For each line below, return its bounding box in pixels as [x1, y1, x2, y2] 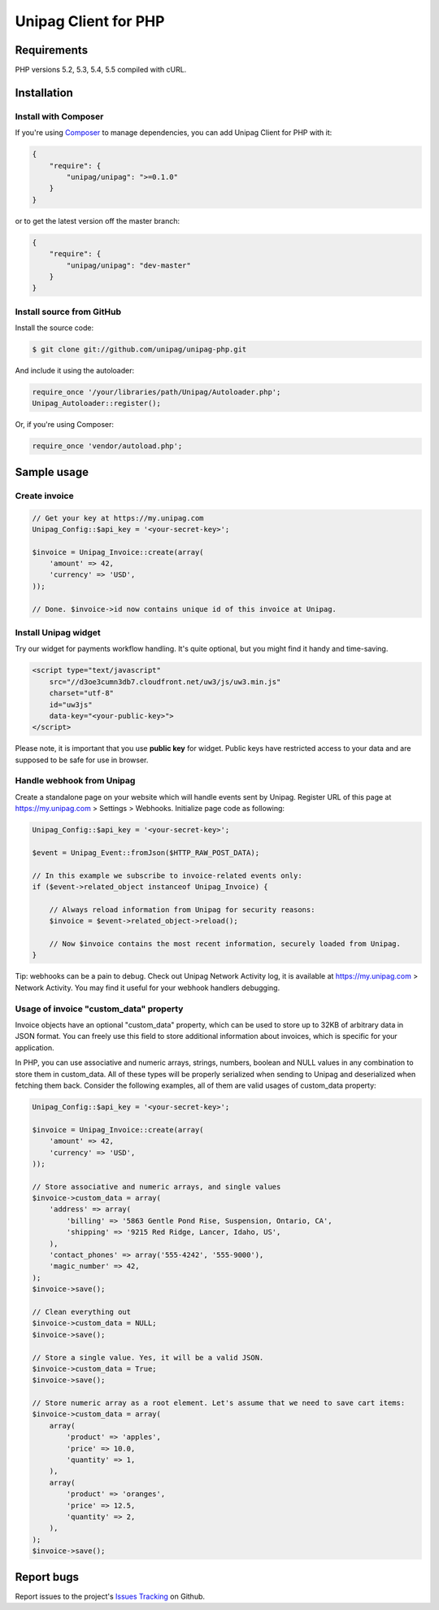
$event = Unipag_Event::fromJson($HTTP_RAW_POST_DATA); [32, 848, 260, 857]
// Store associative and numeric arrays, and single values [32, 1182, 281, 1191]
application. [15, 1042, 54, 1053]
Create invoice [15, 490, 74, 501]
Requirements [15, 43, 89, 57]
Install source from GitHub [15, 306, 122, 317]
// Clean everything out [32, 1307, 132, 1316]
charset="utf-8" [49, 688, 114, 698]
